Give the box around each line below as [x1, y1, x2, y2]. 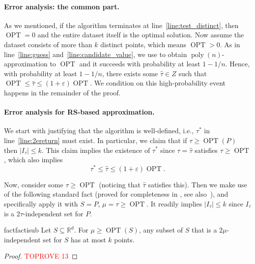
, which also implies [4, 154, 63, 165]
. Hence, [225, 59, 250, 69]
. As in [220, 39, 240, 49]
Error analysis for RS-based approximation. [4, 107, 155, 117]
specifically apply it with [4, 198, 78, 208]
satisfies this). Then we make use [148, 179, 247, 189]
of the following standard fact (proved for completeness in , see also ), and [4, 189, 228, 199]
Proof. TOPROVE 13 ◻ [4, 251, 78, 261]
